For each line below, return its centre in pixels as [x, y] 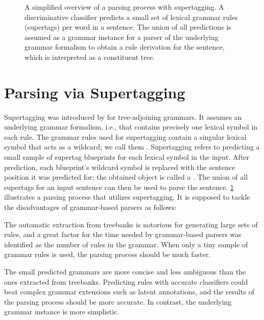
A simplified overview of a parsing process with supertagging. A [124, 7]
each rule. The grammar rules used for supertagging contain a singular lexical [125, 136]
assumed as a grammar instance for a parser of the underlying [122, 37]
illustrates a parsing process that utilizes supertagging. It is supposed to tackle [127, 197]
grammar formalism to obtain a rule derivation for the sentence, [125, 47]
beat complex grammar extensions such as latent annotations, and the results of [129, 292]
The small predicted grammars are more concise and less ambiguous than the [125, 271]
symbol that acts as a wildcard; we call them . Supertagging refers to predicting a [132, 147]
